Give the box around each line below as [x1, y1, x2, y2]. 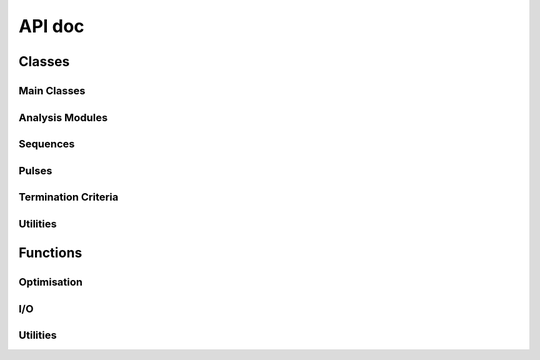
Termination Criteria [18, 190, 119, 204]
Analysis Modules [18, 110, 109, 124]
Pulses [18, 163, 53, 177]
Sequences [18, 137, 75, 151]
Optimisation [18, 275, 84, 289]
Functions [18, 245, 83, 262]
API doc [18, 15, 85, 37]
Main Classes [18, 83, 86, 97]
